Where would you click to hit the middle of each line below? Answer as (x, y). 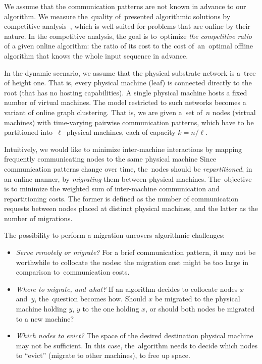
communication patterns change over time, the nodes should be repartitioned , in (128, 168)
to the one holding (111, 309)
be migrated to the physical (198, 299)
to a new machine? (45, 318)
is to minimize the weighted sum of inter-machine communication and (112, 189)
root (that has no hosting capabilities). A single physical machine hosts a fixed (126, 92)
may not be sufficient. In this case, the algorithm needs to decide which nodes (137, 345)
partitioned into (29, 132)
